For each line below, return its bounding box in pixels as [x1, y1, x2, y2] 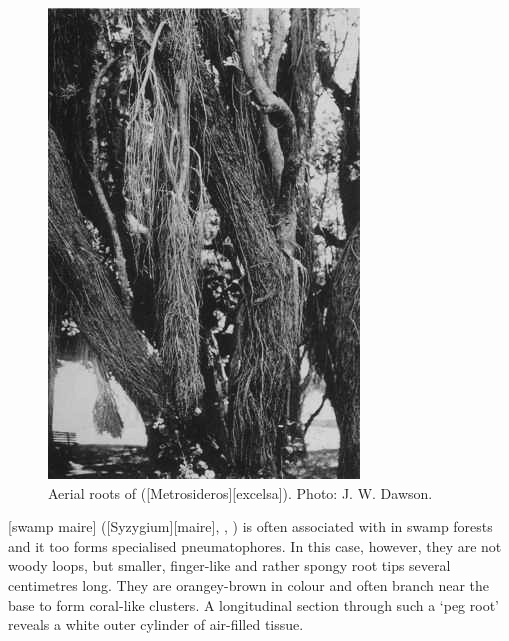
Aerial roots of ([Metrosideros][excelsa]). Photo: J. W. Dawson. [48, 482, 433, 503]
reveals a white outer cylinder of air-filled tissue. [8, 614, 304, 635]
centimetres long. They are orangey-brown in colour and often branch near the [8, 574, 490, 595]
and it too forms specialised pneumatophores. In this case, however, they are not [8, 535, 502, 556]
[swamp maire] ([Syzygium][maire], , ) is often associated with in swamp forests [8, 516, 493, 537]
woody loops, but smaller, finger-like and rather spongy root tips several [8, 555, 451, 576]
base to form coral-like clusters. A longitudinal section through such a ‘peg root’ [8, 594, 499, 615]
